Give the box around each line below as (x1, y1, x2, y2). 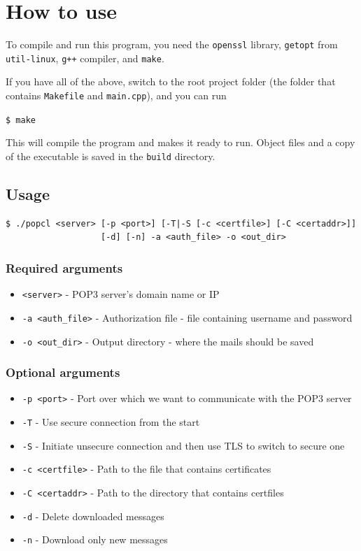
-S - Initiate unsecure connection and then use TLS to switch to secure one (22, 438, 345, 452)
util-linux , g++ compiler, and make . (6, 50, 164, 65)
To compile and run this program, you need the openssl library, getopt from (6, 37, 338, 52)
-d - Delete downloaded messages (22, 508, 164, 523)
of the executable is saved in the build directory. (6, 148, 215, 163)
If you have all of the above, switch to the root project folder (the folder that (6, 74, 336, 89)
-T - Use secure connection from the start (22, 415, 200, 429)
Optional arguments (6, 364, 120, 381)
